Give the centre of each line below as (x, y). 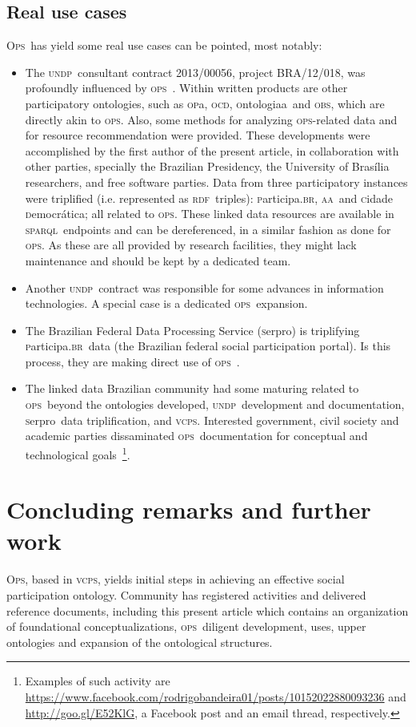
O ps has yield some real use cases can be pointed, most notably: (164, 45)
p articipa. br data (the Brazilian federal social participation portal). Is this (208, 346)
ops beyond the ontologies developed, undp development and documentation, (215, 404)
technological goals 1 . (78, 453)
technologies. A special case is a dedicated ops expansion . (166, 303)
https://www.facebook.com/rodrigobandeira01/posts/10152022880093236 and (216, 696)
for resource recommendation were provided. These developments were (198, 135)
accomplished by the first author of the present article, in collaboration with (212, 150)
